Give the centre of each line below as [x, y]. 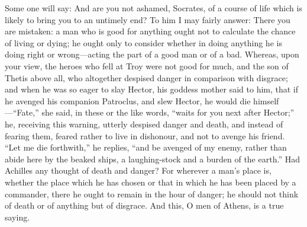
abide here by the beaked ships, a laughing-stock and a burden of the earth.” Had [152, 159]
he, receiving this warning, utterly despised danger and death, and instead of [144, 124]
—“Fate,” [22, 112]
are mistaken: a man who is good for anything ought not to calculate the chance [150, 31]
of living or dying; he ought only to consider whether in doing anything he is [143, 42]
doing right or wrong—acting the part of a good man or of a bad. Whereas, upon [152, 54]
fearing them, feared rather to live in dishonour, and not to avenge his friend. [145, 135]
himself [266, 100]
